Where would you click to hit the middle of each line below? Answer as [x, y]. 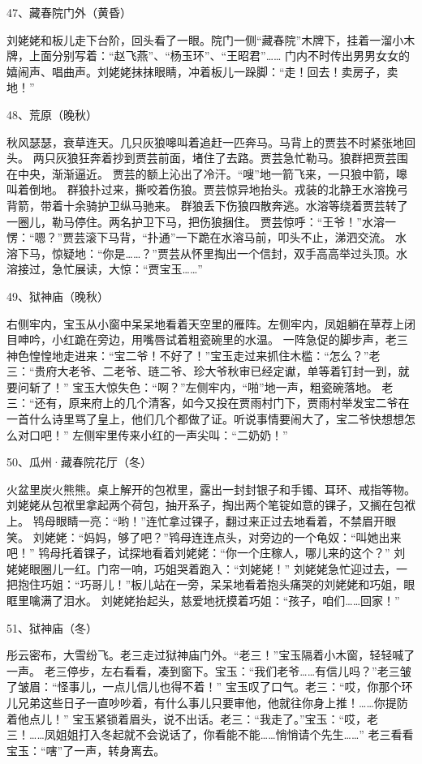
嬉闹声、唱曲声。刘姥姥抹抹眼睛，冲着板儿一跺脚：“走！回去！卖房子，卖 [202, 71]
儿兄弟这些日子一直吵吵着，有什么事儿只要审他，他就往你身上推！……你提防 [207, 702]
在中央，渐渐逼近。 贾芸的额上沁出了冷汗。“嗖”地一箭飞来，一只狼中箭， [201, 173]
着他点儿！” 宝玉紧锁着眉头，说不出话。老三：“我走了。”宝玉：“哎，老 [193, 718]
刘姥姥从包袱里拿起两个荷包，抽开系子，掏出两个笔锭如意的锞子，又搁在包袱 [211, 505]
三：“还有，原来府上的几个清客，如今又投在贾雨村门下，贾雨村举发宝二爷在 [208, 403]
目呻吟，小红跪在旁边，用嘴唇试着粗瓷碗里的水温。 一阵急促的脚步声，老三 [207, 339]
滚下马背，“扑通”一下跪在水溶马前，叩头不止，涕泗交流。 [239, 237]
